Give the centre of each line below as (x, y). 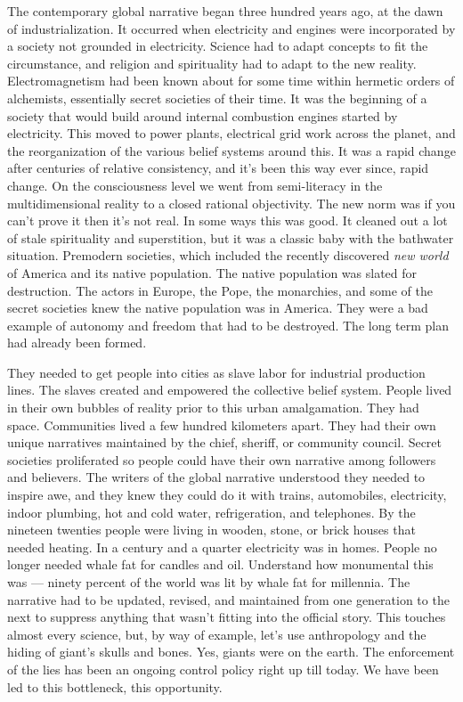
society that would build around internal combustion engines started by (203, 115)
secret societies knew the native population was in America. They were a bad (218, 308)
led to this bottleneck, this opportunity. (115, 686)
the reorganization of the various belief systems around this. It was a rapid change (231, 150)
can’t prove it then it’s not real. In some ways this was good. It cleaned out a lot (227, 220)
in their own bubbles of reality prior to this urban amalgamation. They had (213, 408)
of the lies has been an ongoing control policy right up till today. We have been (223, 669)
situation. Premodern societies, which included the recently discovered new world (228, 255)
